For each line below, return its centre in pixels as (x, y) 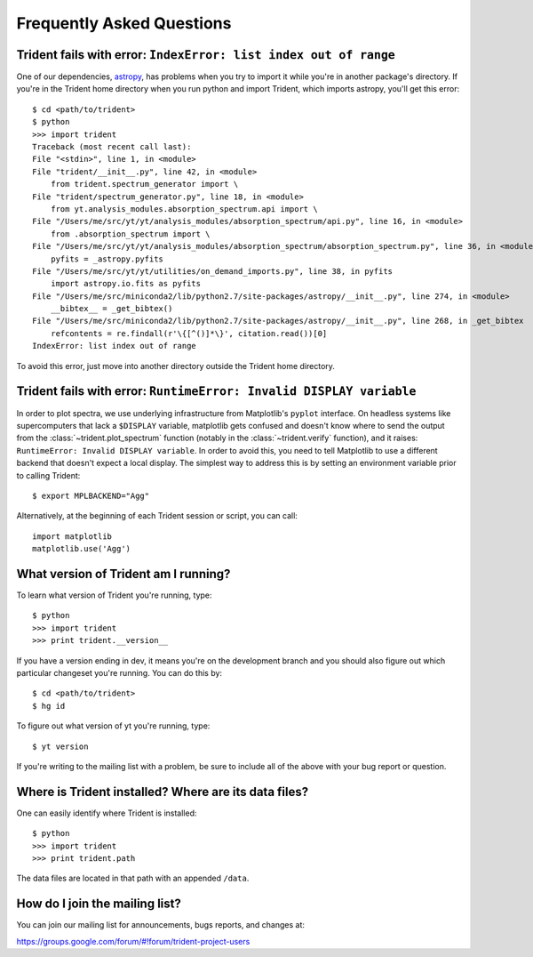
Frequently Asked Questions (124, 23)
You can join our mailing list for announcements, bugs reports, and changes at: (161, 925)
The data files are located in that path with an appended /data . (133, 878)
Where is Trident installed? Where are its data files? (163, 792)
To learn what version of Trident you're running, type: (114, 595)
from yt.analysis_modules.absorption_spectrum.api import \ (184, 209)
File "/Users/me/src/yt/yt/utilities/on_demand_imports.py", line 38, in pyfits (213, 271)
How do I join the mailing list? (99, 904)
